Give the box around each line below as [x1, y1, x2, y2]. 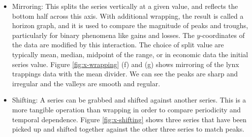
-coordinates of [200, 30, 245, 40]
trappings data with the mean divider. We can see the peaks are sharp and [12, 68, 238, 79]
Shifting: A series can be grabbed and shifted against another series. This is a [12, 95, 246, 105]
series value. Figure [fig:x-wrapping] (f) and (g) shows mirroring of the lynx [12, 59, 239, 69]
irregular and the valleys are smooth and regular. [12, 78, 160, 88]
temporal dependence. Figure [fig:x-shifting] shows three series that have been [12, 114, 247, 124]
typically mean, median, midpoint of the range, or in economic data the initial [12, 49, 249, 59]
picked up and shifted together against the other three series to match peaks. [12, 124, 245, 134]
